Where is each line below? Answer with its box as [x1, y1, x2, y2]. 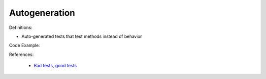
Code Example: [9, 42, 40, 49]
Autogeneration [9, 7, 75, 18]
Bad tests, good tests [33, 63, 77, 69]
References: [9, 52, 34, 57]
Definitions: [9, 25, 33, 30]
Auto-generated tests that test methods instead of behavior [21, 33, 142, 39]
